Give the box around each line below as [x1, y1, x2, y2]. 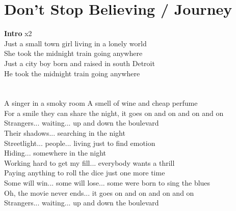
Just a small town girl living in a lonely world [4, 38, 147, 48]
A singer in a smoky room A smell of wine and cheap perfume [4, 98, 198, 108]
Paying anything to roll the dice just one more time [4, 167, 165, 178]
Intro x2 [4, 28, 32, 39]
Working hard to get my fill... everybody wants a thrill [4, 157, 175, 168]
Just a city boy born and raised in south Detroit [4, 57, 155, 68]
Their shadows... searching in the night [4, 128, 125, 138]
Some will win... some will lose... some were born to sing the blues [4, 177, 211, 188]
